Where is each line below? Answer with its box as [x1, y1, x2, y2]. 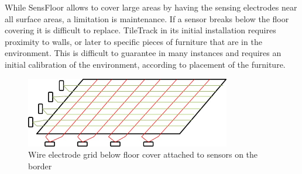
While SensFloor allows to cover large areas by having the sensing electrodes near [5, 1, 297, 13]
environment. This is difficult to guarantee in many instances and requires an [5, 47, 282, 59]
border [28, 159, 52, 172]
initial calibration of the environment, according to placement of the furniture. [5, 58, 286, 70]
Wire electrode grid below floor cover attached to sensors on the [28, 148, 258, 161]
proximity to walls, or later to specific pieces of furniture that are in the [5, 35, 262, 47]
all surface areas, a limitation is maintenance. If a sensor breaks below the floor [5, 12, 289, 25]
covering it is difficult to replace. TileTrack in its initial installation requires [5, 24, 276, 36]
